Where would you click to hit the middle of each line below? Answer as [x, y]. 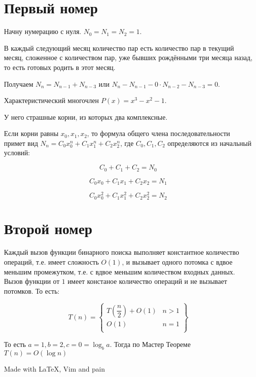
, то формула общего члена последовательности [159, 133]
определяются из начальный [209, 143]
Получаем [19, 84]
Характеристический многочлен [52, 100]
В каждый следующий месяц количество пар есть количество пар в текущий [119, 48]
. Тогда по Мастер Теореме [150, 344]
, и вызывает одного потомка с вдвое [177, 261]
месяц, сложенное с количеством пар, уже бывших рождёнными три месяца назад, [128, 57]
